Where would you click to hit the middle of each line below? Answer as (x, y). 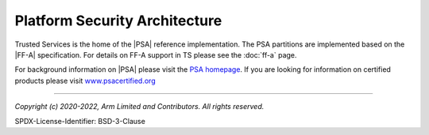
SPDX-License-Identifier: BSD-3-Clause (80, 121)
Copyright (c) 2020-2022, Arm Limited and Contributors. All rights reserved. (139, 107)
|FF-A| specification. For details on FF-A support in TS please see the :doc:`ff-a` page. (156, 54)
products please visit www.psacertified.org (85, 81)
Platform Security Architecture (118, 21)
